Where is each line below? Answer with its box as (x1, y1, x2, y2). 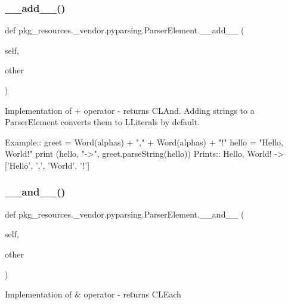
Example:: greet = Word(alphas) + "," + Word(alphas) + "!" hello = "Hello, (5, 135, 283, 148)
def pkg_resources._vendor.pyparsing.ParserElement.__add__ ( (5, 24, 244, 36)
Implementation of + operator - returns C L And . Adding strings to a (5, 104, 255, 116)
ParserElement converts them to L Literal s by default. (5, 116, 200, 128)
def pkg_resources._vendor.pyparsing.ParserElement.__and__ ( (5, 207, 244, 220)
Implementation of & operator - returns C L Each (5, 288, 181, 300)
